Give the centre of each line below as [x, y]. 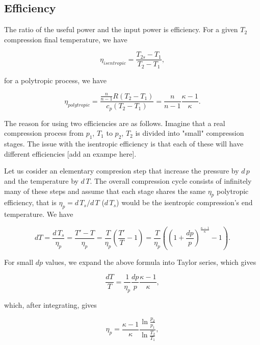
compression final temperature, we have [66, 39]
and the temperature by [41, 180]
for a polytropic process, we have [55, 80]
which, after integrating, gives [50, 305]
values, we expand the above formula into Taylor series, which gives [151, 262]
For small [19, 262]
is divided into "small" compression [190, 133]
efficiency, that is [30, 202]
